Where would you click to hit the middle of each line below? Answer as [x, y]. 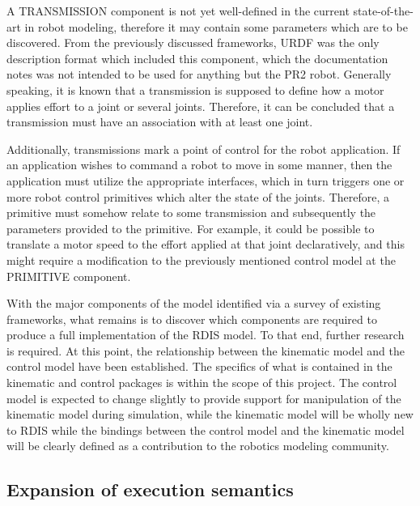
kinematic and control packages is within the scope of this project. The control [202, 383]
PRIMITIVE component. [69, 276]
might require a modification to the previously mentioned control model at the [201, 259]
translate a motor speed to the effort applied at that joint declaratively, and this [206, 244]
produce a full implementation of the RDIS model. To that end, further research [206, 335]
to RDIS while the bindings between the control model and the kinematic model [206, 429]
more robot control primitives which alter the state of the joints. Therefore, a [198, 196]
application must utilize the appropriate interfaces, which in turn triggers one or [206, 180]
